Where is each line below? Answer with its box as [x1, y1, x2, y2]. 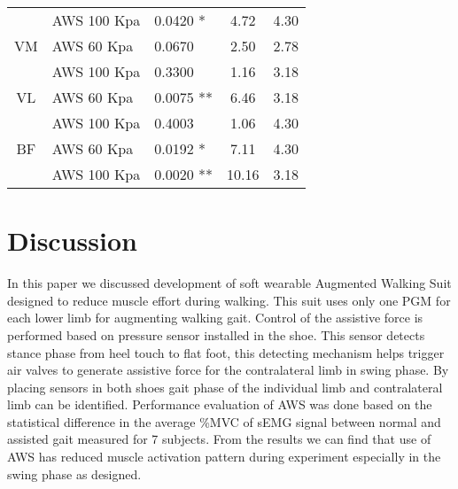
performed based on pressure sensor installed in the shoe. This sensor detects [7, 325, 425, 344]
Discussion [7, 222, 137, 259]
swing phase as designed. [7, 464, 142, 483]
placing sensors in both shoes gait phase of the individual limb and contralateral [7, 377, 443, 396]
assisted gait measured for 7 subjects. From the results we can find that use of [7, 430, 431, 448]
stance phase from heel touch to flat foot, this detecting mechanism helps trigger [7, 343, 445, 361]
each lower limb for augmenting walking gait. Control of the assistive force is [7, 308, 423, 327]
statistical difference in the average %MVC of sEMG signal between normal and [7, 412, 441, 431]
